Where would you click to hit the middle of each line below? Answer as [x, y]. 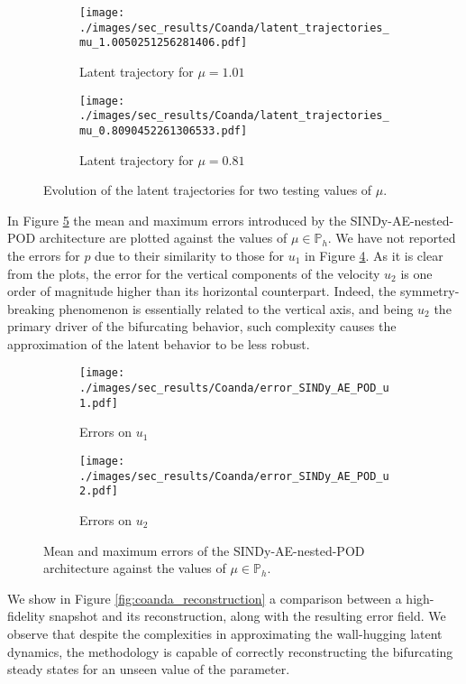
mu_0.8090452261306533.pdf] [164, 130]
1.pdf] [99, 403]
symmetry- [429, 291]
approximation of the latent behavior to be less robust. [159, 343]
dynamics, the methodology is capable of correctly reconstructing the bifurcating [230, 651]
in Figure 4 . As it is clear [374, 255]
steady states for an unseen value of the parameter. [149, 669]
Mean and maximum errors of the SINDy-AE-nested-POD [204, 550]
